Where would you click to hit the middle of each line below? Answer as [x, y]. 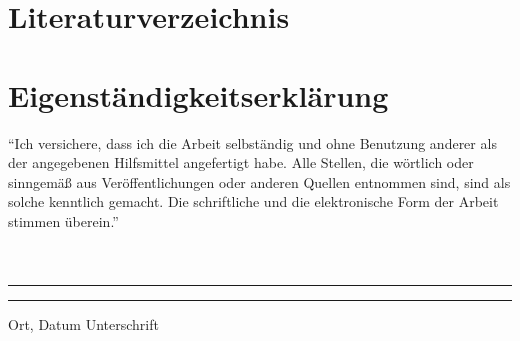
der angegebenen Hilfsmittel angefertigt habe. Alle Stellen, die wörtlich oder [241, 162]
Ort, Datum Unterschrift [83, 323]
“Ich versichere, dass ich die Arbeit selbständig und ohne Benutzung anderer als [252, 142]
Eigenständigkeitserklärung [198, 94]
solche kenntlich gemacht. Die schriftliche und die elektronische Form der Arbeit [253, 201]
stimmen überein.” [63, 220]
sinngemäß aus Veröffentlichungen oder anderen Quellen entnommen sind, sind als [259, 181]
